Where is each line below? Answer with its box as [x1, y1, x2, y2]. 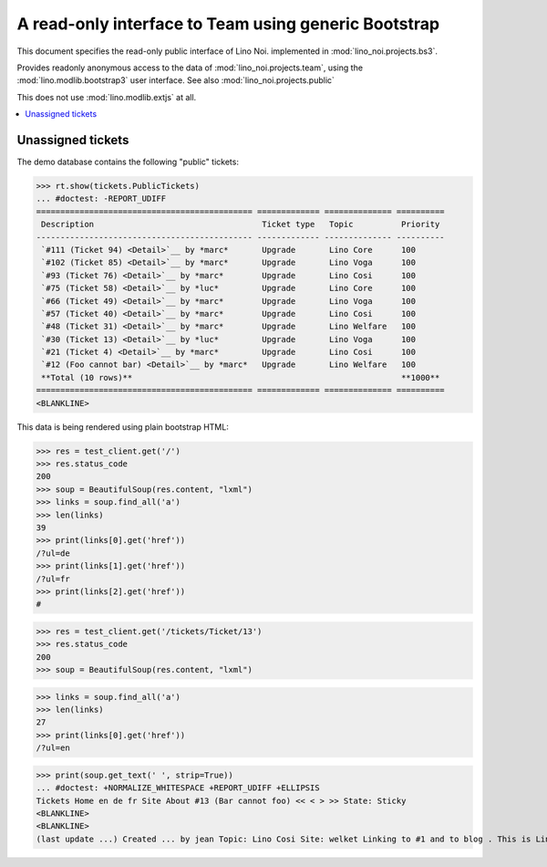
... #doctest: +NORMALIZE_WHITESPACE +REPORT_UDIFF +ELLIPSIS [36, 783, 320, 793]
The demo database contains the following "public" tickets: [16, 156, 239, 168]
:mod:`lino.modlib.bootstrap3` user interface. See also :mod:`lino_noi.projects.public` [16, 75, 335, 86]
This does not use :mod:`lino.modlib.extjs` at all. [16, 91, 197, 102]
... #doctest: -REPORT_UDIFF [36, 193, 167, 204]
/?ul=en [36, 743, 70, 753]
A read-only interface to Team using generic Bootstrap [16, 14, 440, 34]
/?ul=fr [36, 573, 70, 584]
